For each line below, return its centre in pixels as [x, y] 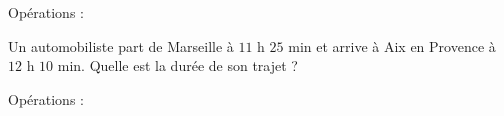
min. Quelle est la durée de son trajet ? [177, 65]
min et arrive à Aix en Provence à [392, 45]
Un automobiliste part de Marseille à [121, 45]
